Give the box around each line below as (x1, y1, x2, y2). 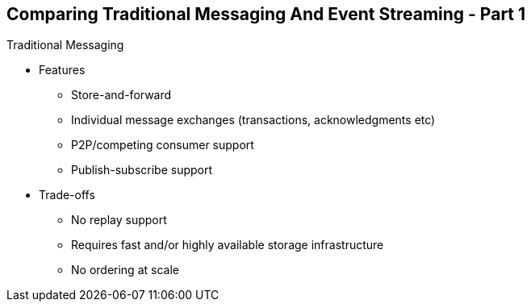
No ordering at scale (71, 263, 179, 277)
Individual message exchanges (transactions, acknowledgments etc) (71, 113, 436, 127)
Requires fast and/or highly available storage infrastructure (71, 238, 384, 252)
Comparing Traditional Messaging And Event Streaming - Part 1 (6, 4, 526, 24)
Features (39, 63, 86, 77)
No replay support (71, 213, 167, 227)
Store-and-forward (71, 88, 172, 102)
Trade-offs (39, 188, 95, 202)
